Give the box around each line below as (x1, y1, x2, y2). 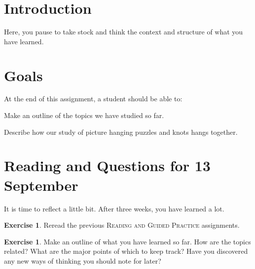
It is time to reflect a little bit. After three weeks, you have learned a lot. (4, 203, 224, 213)
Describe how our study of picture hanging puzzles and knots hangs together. (4, 126, 238, 137)
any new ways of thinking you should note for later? (4, 255, 161, 266)
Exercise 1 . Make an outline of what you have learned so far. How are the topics (4, 236, 251, 246)
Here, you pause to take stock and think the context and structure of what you (4, 27, 243, 37)
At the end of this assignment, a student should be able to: (4, 93, 182, 104)
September (4, 175, 78, 195)
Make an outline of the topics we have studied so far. (4, 110, 164, 120)
